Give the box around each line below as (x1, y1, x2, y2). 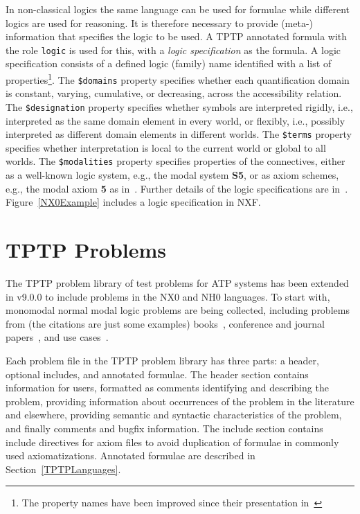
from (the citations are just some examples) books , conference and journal (6, 316, 325, 330)
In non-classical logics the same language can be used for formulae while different (6, 2, 350, 16)
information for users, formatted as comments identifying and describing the (6, 380, 329, 395)
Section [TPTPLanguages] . (6, 461, 121, 476)
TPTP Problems (6, 236, 167, 264)
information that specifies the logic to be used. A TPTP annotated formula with (6, 29, 348, 44)
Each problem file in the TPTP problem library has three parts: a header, (6, 353, 319, 367)
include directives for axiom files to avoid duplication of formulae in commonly (6, 434, 339, 449)
